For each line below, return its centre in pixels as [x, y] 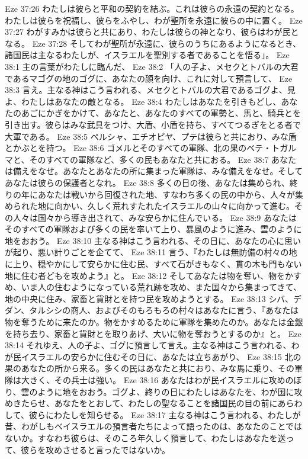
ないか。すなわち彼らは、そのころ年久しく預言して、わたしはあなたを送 [145, 437]
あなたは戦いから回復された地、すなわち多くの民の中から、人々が [166, 194]
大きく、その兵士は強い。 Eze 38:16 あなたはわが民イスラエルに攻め [153, 380]
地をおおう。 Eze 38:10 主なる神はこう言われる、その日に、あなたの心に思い [153, 240]
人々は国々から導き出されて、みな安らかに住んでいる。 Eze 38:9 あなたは [155, 217]
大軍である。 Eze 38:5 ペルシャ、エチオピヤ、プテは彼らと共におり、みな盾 [151, 136]
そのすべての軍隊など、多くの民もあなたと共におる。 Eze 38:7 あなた [163, 159]
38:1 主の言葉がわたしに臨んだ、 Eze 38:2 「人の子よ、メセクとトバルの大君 [152, 66]
